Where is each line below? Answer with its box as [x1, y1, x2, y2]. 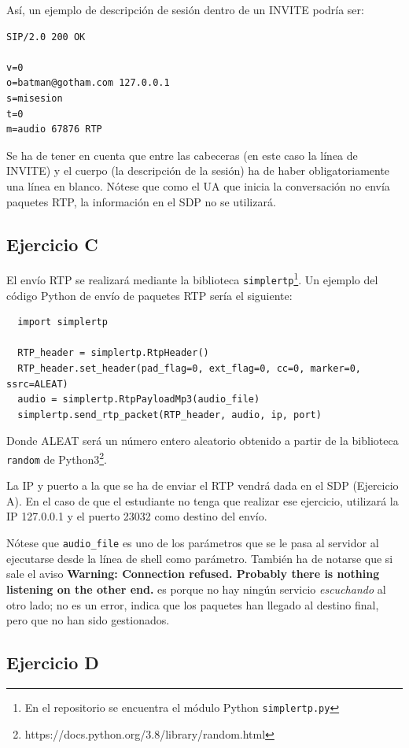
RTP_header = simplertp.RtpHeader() [17, 347, 209, 359]
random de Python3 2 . [6, 448, 107, 467]
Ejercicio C [6, 231, 98, 256]
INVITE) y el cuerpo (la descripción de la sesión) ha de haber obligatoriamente [6, 162, 390, 179]
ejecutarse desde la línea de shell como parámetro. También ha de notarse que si [6, 550, 393, 566]
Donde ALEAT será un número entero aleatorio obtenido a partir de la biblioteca [6, 432, 399, 449]
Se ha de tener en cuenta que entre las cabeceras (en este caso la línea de [6, 146, 358, 163]
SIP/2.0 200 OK [6, 31, 86, 43]
